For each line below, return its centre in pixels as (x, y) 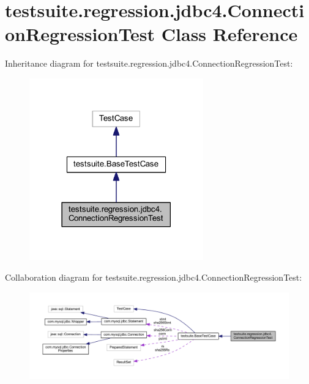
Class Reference (229, 34)
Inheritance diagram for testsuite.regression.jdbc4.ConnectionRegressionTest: (149, 63)
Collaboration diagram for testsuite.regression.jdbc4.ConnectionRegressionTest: (154, 277)
